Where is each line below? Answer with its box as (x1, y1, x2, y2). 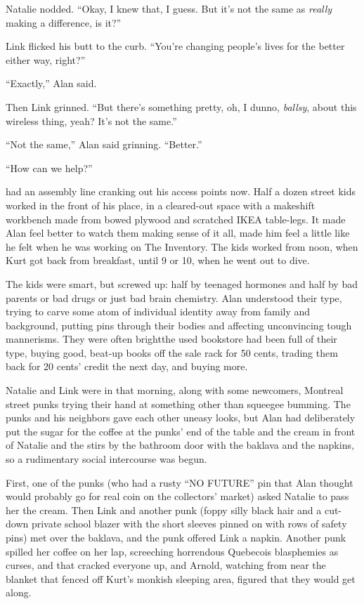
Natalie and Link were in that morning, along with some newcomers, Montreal (6, 383, 344, 398)
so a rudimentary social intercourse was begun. (6, 452, 207, 466)
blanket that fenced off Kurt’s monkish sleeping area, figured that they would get (6, 571, 356, 586)
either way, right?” (6, 52, 86, 67)
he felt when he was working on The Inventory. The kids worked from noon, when (6, 239, 358, 254)
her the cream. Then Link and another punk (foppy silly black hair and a (6, 502, 322, 517)
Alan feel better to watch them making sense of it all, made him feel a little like (6, 225, 350, 240)
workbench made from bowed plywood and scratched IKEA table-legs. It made (6, 211, 346, 226)
